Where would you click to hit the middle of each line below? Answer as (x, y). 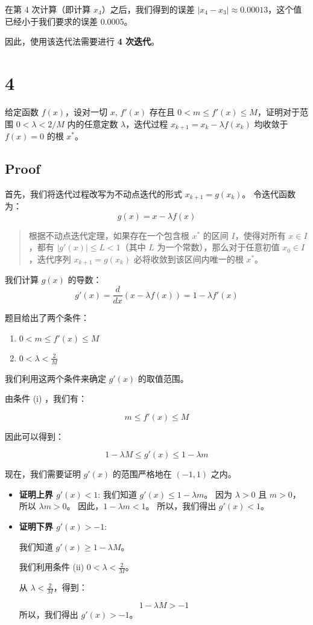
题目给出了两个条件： (47, 318)
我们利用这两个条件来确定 (55, 378)
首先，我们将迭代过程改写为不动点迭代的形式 (93, 193)
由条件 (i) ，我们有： (46, 398)
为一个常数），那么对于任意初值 (218, 247)
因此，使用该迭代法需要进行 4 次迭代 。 (82, 41)
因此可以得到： (34, 436)
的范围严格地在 (142, 474)
